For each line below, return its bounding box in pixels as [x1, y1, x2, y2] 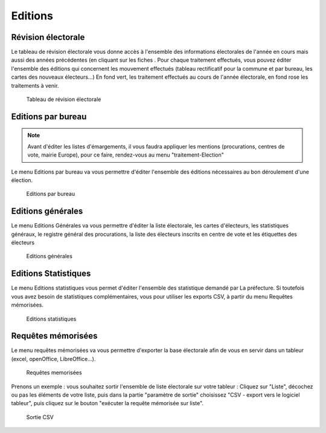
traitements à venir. [11, 82, 59, 89]
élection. [11, 176, 33, 184]
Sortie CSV [26, 413, 54, 420]
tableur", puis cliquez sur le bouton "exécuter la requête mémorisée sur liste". [11, 400, 204, 407]
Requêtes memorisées [26, 369, 82, 376]
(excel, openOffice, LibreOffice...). [11, 355, 96, 362]
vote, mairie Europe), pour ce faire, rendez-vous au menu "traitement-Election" [27, 151, 225, 158]
